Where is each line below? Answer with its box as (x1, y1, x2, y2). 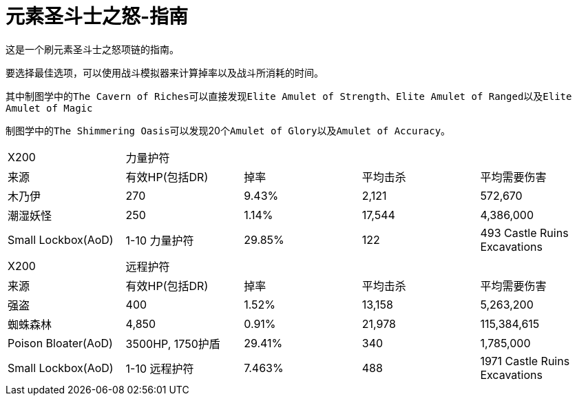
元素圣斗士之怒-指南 (6, 5, 189, 28)
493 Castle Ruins (480, 225, 569, 240)
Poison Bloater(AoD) (8, 336, 113, 350)
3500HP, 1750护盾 (125, 336, 220, 351)
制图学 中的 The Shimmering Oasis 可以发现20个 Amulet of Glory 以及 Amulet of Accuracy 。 (6, 124, 451, 136)
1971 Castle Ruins (480, 353, 570, 368)
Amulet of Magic (6, 102, 93, 114)
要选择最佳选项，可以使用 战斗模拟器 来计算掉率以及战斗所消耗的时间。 (6, 66, 324, 79)
